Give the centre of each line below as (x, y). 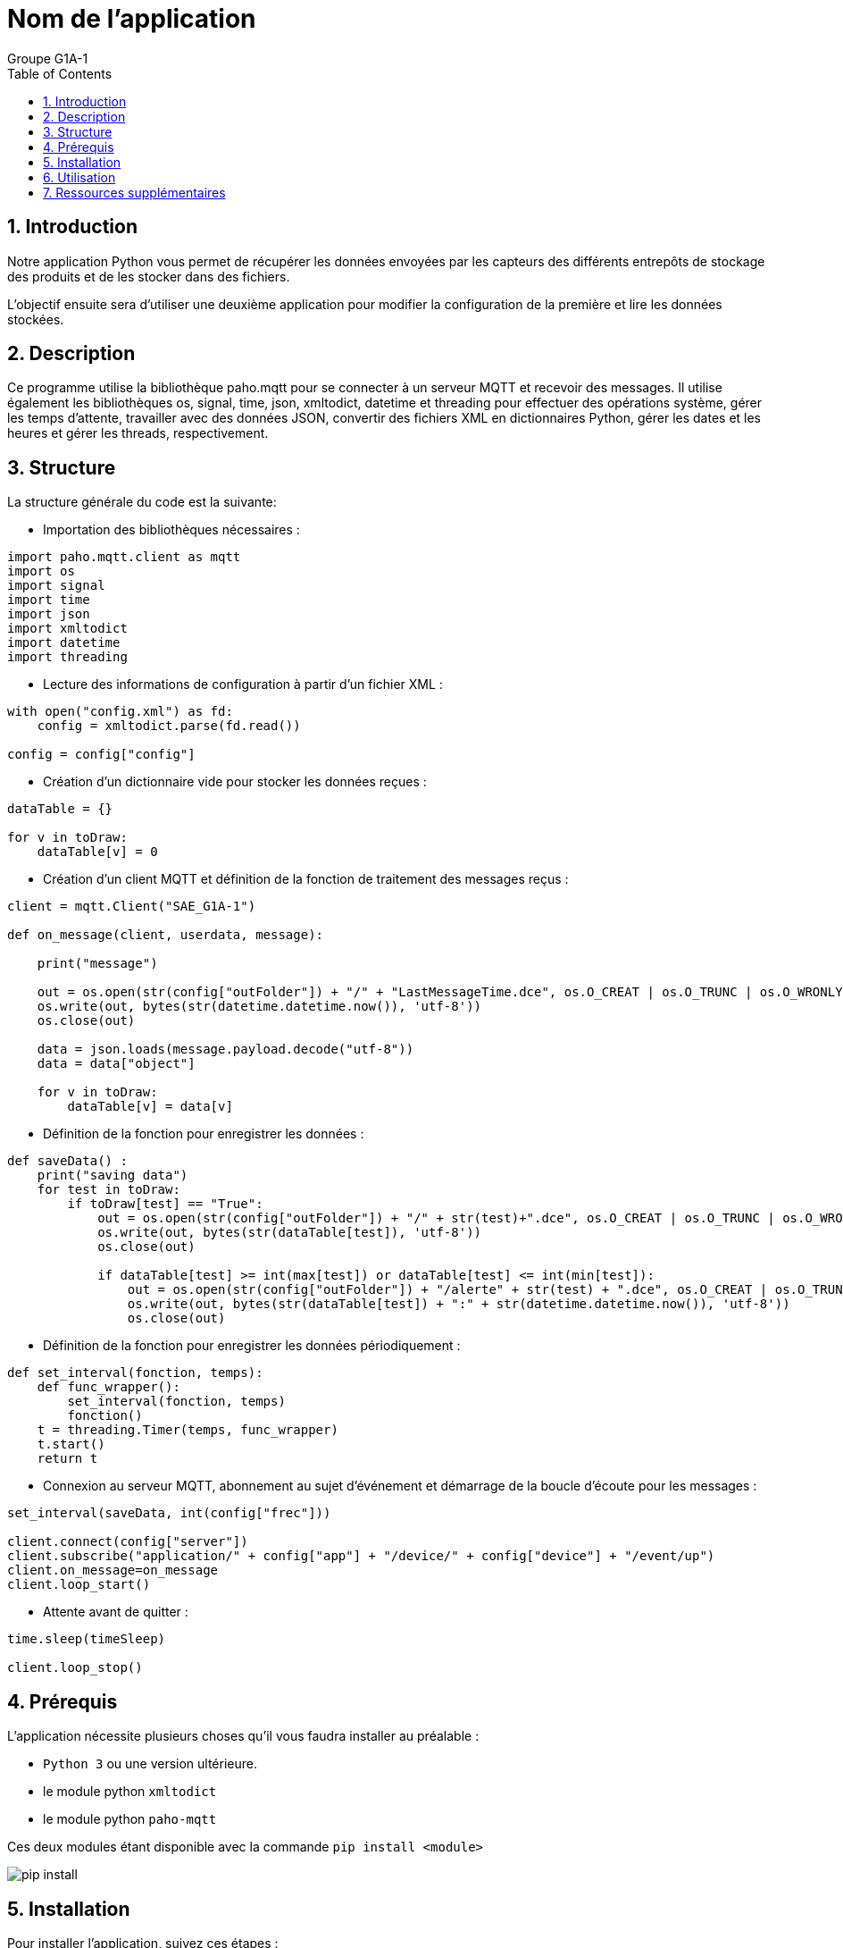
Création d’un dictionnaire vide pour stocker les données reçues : (235, 782)
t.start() (71, 1444)
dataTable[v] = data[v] (150, 1107)
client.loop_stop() (75, 1668)
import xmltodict (67, 629)
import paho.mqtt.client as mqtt (124, 557)
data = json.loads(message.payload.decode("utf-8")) (225, 1050)
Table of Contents (60, 73)
